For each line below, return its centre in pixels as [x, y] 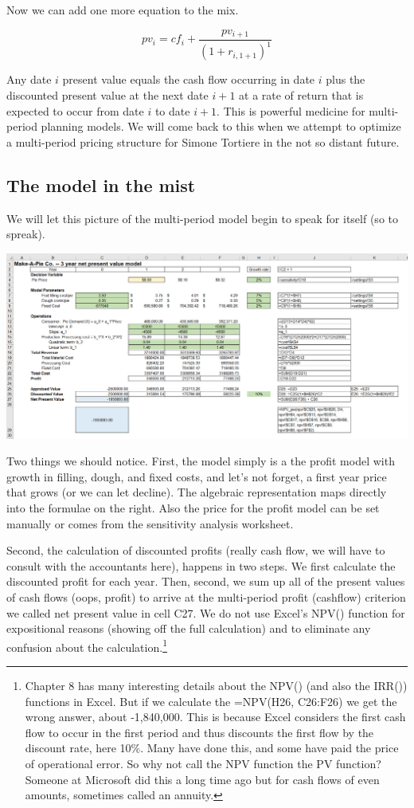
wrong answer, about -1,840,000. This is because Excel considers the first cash [215, 717]
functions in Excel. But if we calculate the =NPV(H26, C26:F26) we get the [211, 701]
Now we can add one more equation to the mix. [123, 10]
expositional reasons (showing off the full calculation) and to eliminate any [189, 628]
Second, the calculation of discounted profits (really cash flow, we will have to [196, 550]
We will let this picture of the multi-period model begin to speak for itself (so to [202, 218]
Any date [29, 79]
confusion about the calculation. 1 [87, 645]
